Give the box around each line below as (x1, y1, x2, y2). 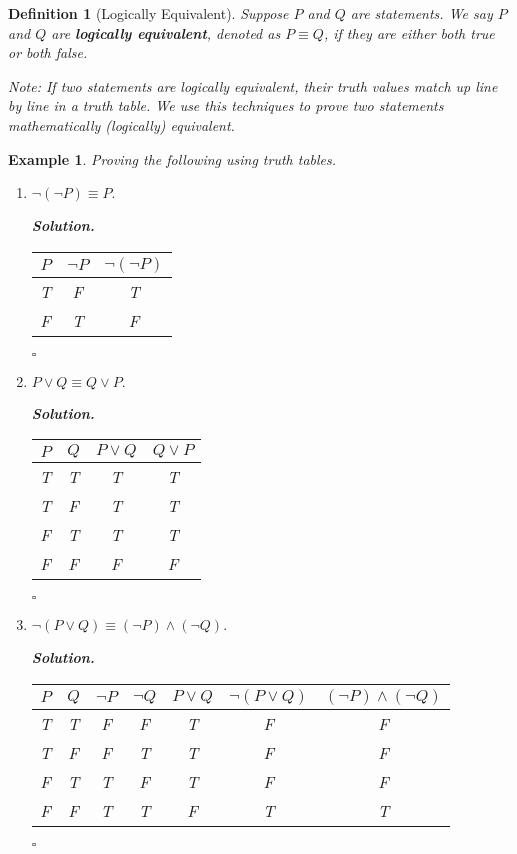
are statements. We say (350, 3, 493, 23)
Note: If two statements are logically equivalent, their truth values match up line (8, 75, 498, 96)
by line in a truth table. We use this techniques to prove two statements (8, 95, 444, 116)
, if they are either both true (323, 22, 495, 43)
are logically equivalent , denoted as (51, 22, 281, 43)
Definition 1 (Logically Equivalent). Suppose (8, 3, 289, 23)
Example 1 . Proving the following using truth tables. (8, 148, 337, 169)
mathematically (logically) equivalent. (8, 114, 235, 135)
